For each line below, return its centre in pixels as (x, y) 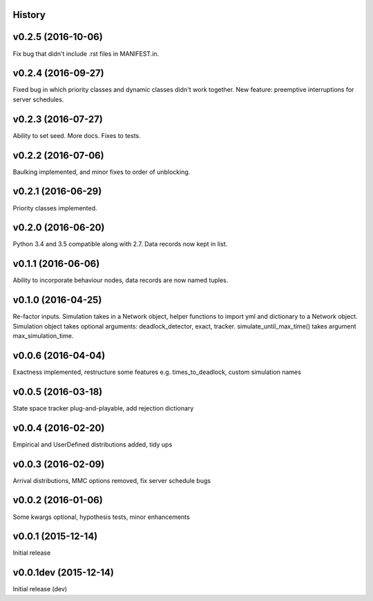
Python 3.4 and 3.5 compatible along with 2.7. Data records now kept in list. (120, 244)
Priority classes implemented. (55, 208)
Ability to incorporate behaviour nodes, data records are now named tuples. (121, 280)
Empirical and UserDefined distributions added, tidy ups (93, 444)
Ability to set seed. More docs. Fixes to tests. (77, 135)
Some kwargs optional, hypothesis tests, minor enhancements (101, 517)
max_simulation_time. (43, 336)
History (29, 15)
